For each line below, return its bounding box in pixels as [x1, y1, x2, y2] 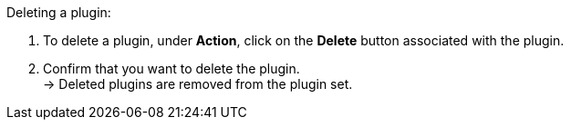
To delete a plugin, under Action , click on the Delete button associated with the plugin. [43, 33, 565, 48]
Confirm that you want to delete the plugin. [43, 61, 300, 76]
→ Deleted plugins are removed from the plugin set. [43, 76, 353, 92]
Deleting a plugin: [6, 5, 111, 20]
